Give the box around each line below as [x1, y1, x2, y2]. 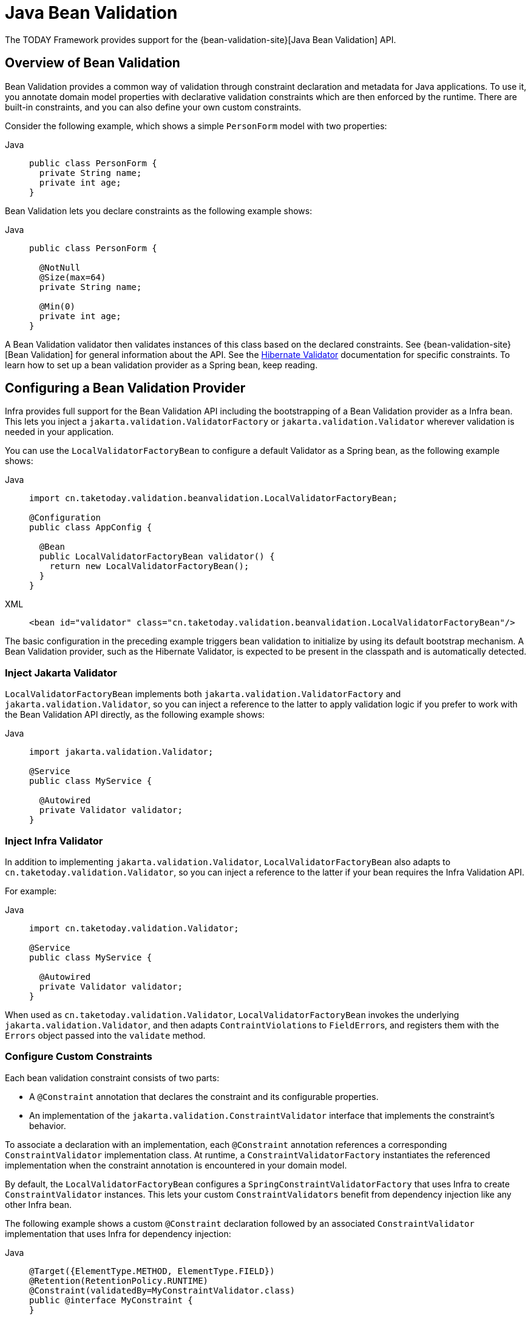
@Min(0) [39, 301, 75, 311]
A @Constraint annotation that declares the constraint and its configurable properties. [29, 1091, 379, 1102]
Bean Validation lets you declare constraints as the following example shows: [5, 205, 313, 216]
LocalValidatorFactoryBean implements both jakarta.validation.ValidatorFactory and [5, 689, 401, 700]
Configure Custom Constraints [5, 1050, 152, 1063]
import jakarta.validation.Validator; [29, 747, 214, 757]
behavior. [29, 1120, 66, 1131]
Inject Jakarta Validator [5, 666, 117, 679]
